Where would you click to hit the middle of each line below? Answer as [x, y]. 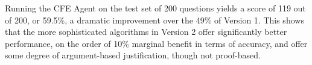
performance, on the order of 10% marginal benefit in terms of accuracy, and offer [156, 43]
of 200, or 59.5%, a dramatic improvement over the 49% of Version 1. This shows [154, 20]
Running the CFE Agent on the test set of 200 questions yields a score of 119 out [155, 8]
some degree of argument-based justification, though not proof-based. [133, 55]
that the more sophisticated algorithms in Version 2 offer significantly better [146, 32]
